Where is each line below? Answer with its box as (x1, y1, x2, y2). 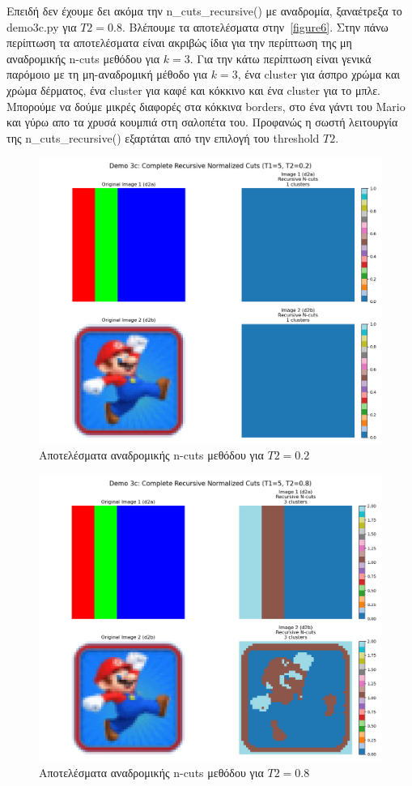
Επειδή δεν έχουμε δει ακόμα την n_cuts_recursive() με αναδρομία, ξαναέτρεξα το (6, 2, 402, 19)
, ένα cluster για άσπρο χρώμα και (237, 66, 401, 83)
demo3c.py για (6, 18, 77, 35)
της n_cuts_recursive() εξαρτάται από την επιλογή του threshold (6, 129, 320, 146)
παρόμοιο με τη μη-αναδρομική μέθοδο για (6, 66, 208, 83)
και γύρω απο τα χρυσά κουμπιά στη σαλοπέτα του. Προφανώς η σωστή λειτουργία (6, 113, 398, 130)
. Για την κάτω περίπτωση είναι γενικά (189, 49, 372, 66)
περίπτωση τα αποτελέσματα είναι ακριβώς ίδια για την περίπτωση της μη (6, 34, 352, 51)
